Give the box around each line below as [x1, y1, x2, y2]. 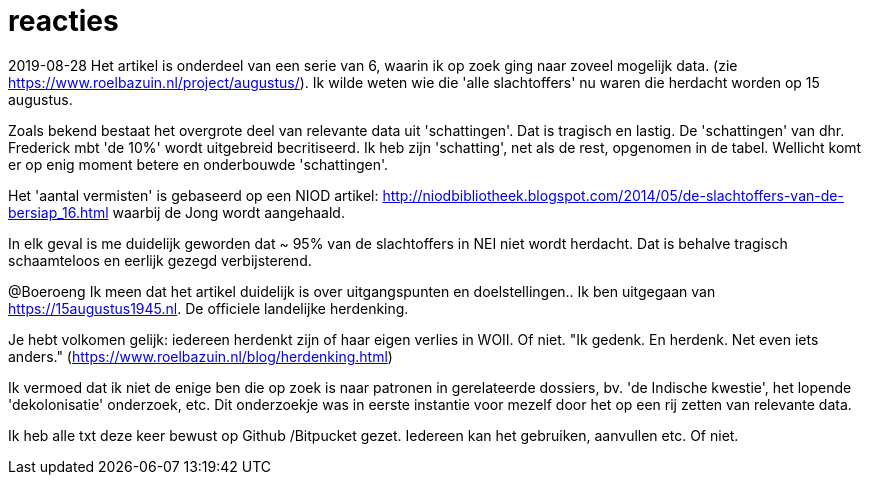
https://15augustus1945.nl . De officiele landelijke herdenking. [8, 299, 409, 317]
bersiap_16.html [8, 203, 109, 221]
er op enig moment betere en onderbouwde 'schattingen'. [8, 155, 389, 173]
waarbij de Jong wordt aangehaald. [112, 203, 345, 221]
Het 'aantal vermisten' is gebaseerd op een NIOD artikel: [8, 186, 379, 204]
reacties [8, 4, 119, 38]
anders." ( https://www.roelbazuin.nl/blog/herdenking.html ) [8, 347, 393, 365]
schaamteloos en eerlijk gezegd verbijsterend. [8, 251, 312, 269]
